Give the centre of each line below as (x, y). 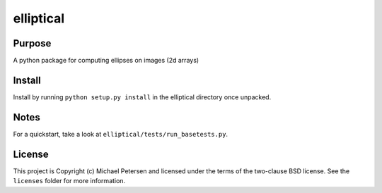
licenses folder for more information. (69, 181)
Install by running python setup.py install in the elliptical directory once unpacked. (142, 97)
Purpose (32, 43)
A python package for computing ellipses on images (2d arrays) (106, 61)
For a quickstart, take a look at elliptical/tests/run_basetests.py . (121, 134)
